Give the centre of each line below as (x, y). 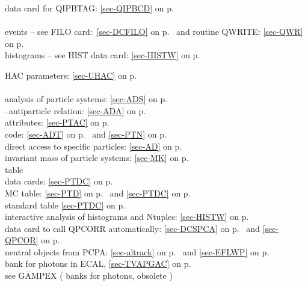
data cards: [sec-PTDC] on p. (59, 181)
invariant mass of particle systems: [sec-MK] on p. (97, 158)
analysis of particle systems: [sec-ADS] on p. (86, 99)
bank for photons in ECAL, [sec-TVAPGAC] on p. (98, 263)
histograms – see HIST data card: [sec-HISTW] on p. (103, 55)
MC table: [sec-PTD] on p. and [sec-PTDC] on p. (98, 193)
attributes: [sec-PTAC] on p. (57, 122)
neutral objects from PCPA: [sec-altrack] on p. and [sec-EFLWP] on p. (137, 251)
